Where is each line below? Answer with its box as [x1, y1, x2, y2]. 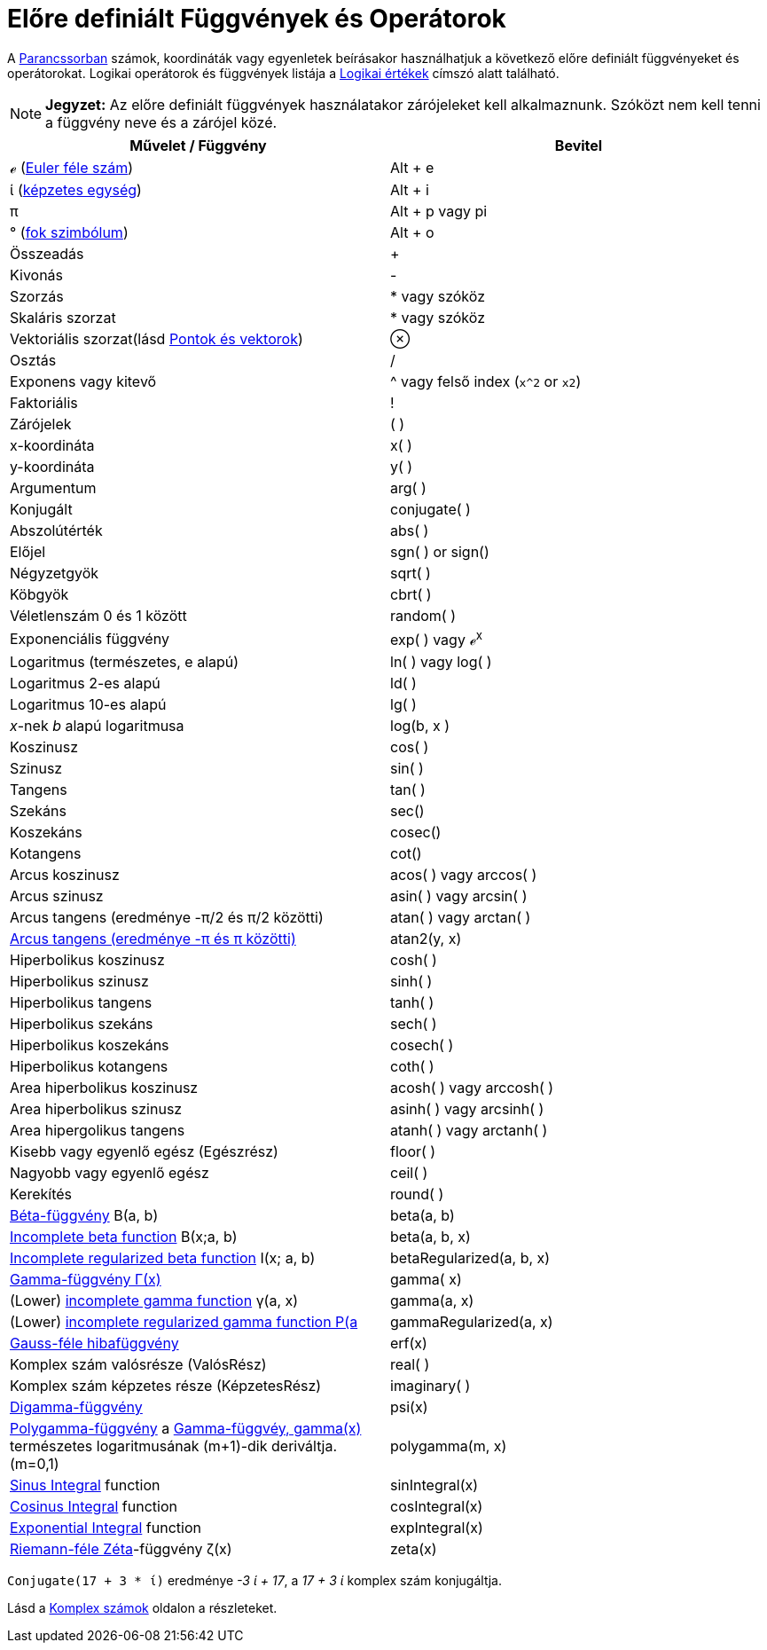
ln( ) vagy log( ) [390, 653, 492, 672]
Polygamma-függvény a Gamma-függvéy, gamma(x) [10, 1419, 362, 1438]
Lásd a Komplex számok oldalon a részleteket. [7, 1600, 278, 1616]
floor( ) [390, 1143, 436, 1161]
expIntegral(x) [390, 1519, 483, 1537]
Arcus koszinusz [10, 866, 120, 884]
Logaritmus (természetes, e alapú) [10, 653, 239, 672]
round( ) [390, 1185, 444, 1204]
